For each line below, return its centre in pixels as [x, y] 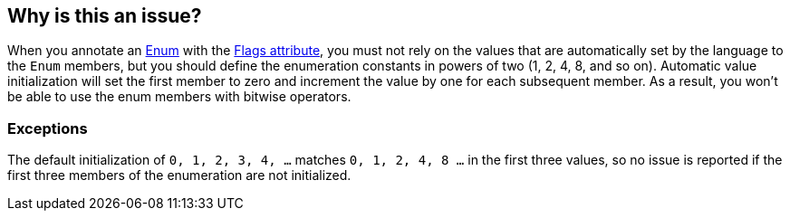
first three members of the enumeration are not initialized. [179, 175]
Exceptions [48, 128]
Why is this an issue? [105, 16]
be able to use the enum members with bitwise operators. [179, 97]
